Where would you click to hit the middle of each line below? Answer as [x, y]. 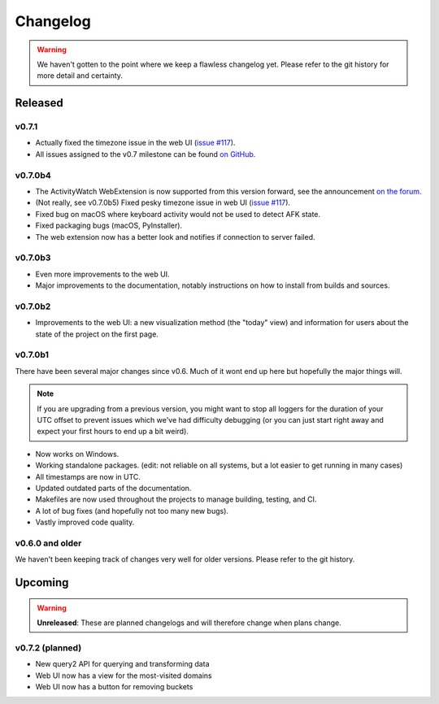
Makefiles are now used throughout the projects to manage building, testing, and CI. [176, 499]
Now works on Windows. [77, 454]
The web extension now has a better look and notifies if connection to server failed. [175, 237]
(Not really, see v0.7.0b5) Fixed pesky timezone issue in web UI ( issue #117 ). [163, 202]
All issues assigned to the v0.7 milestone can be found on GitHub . [146, 154]
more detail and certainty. [80, 76]
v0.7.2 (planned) [48, 648]
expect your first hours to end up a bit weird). [113, 432]
